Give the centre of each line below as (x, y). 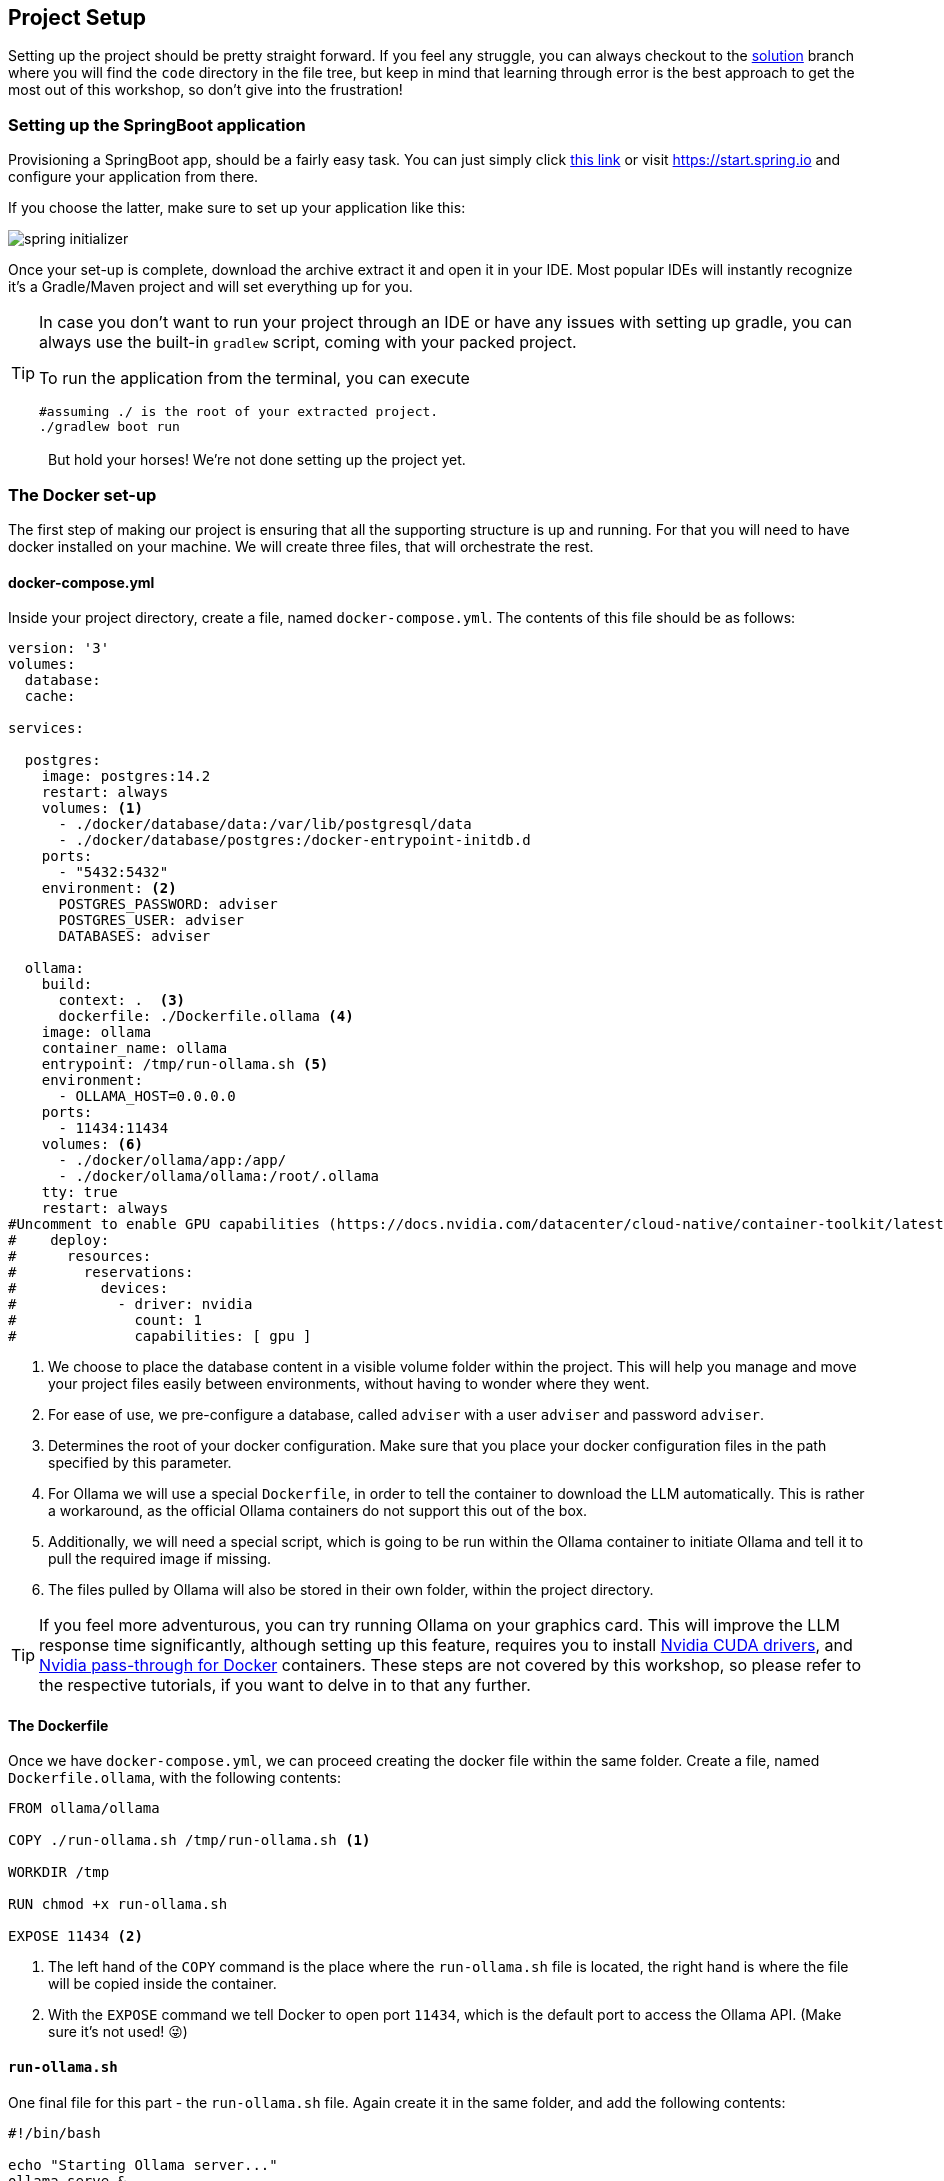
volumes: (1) (92, 808)
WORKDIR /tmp (59, 1872)
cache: (50, 696)
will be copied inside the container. (162, 1984)
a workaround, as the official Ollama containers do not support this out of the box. (318, 1511)
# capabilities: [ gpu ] (160, 1336)
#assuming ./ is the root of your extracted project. (239, 412)
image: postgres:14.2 (126, 776)
